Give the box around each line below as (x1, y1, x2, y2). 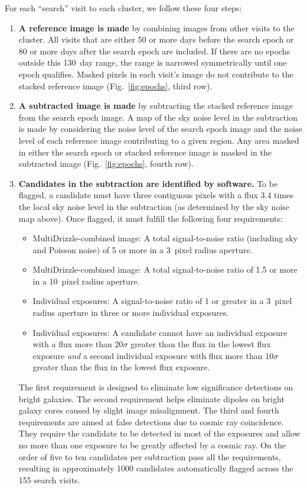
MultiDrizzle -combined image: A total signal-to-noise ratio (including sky (32, 232, 298, 244)
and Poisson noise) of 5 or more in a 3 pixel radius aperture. (32, 243, 253, 256)
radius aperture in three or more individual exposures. (32, 306, 229, 319)
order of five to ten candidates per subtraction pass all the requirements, (18, 450, 281, 463)
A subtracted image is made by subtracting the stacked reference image (18, 99, 293, 112)
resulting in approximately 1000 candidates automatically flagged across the (18, 462, 293, 474)
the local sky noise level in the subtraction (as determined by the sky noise (18, 200, 290, 212)
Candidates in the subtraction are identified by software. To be (18, 177, 278, 189)
